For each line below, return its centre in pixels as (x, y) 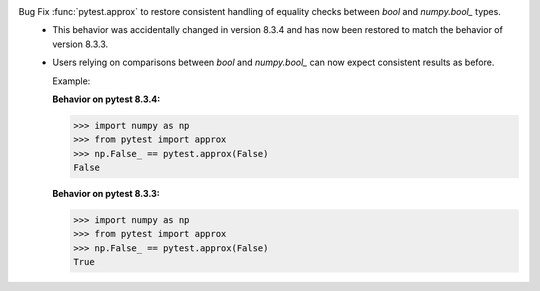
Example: (71, 81)
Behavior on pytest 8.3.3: (106, 194)
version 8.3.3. (80, 44)
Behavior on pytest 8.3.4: (106, 99)
